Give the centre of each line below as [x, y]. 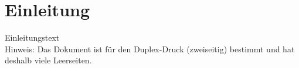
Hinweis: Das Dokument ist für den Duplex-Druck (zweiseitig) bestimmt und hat [150, 49]
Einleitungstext [32, 37]
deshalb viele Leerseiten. [48, 60]
